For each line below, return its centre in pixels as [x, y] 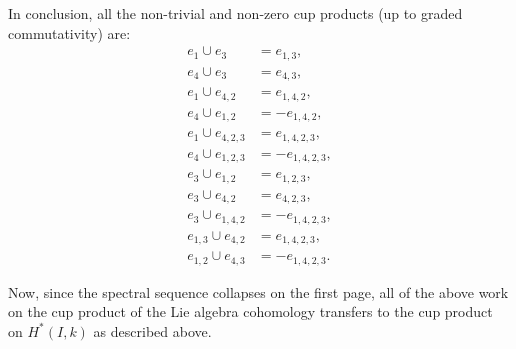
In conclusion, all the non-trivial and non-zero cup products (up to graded [235, 13]
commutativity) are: [69, 32]
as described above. [152, 330]
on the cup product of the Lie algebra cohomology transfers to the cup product [250, 311]
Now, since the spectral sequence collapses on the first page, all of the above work [258, 291]
